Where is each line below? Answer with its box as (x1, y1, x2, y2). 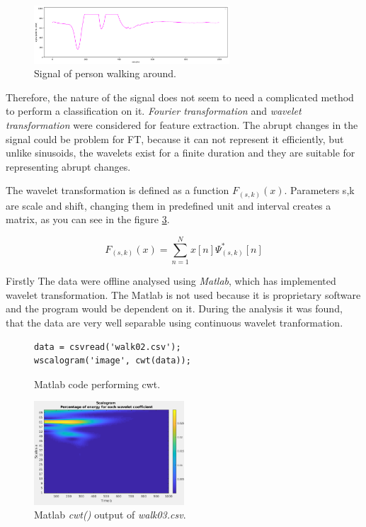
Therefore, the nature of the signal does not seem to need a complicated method (6, 89, 354, 104)
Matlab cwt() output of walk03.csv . (34, 507, 186, 522)
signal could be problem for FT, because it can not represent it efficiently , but (6, 131, 344, 146)
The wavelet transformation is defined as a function (6, 183, 229, 198)
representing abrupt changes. (6, 159, 131, 174)
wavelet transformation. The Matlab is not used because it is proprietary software (6, 287, 361, 302)
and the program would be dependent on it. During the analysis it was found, (6, 301, 343, 316)
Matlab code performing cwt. (34, 376, 161, 391)
